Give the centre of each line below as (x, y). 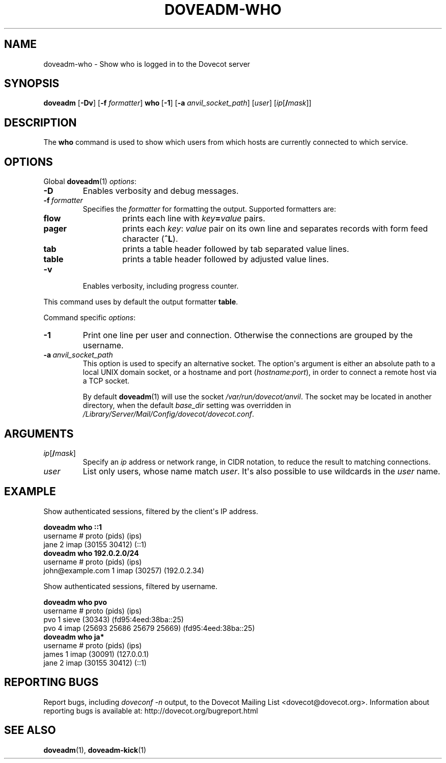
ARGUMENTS (39, 434)
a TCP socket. (106, 381)
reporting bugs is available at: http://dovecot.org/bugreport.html (151, 710)
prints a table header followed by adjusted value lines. (226, 259)
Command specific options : (90, 318)
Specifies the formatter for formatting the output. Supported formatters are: (210, 209)
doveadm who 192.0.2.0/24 (91, 553)
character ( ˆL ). (150, 239)
